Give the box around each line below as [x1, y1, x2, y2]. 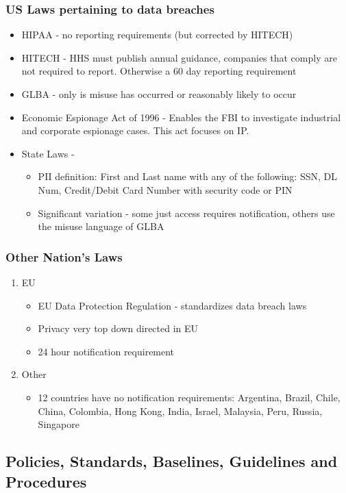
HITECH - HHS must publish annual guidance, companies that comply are [21, 50, 337, 64]
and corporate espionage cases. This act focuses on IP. [21, 123, 249, 138]
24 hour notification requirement [38, 344, 175, 358]
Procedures [5, 470, 87, 492]
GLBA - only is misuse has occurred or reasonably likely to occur [21, 87, 297, 101]
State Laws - [21, 146, 75, 160]
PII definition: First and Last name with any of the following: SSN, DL [38, 169, 337, 184]
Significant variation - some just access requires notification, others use [38, 205, 335, 220]
